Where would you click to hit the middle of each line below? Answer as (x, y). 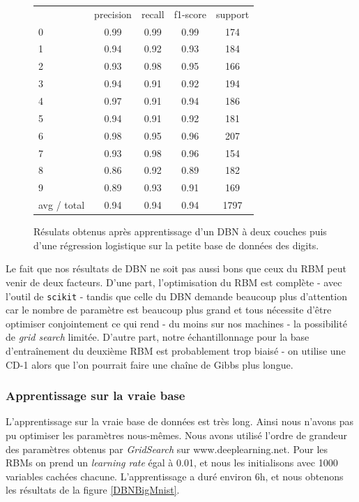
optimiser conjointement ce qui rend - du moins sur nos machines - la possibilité (176, 323)
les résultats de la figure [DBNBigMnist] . (93, 490)
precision (113, 14)
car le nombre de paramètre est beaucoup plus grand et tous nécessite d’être (169, 310)
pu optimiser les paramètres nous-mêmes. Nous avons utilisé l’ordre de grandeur (177, 435)
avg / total (62, 205)
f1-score (190, 14)
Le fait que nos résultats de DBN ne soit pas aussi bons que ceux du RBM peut (176, 268)
